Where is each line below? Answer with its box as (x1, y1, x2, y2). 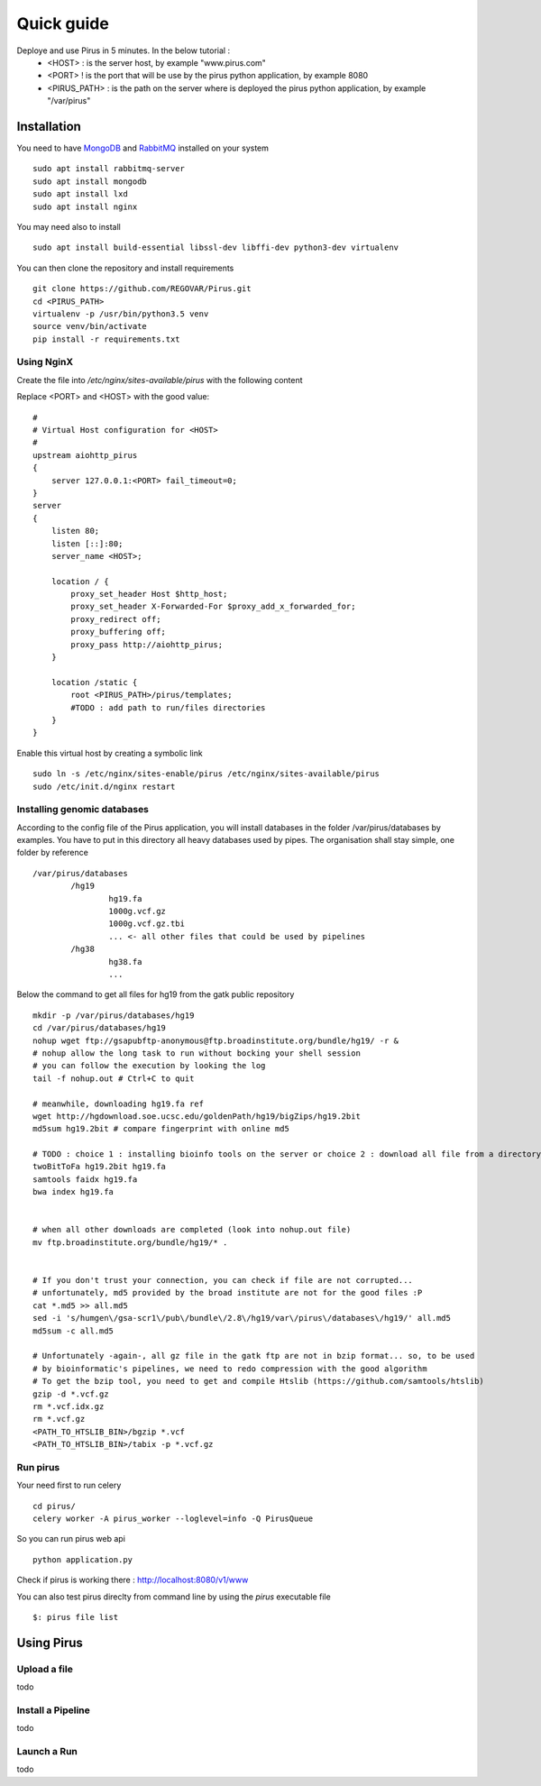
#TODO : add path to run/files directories (70, 702, 266, 712)
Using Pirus (16, 1635, 83, 1650)
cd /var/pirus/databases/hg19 (32, 1023, 167, 1033)
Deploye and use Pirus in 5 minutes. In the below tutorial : (16, 45, 230, 56)
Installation (16, 118, 81, 134)
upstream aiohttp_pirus (32, 450, 138, 460)
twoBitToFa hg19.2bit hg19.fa (32, 1161, 167, 1172)
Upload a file (16, 1662, 74, 1675)
